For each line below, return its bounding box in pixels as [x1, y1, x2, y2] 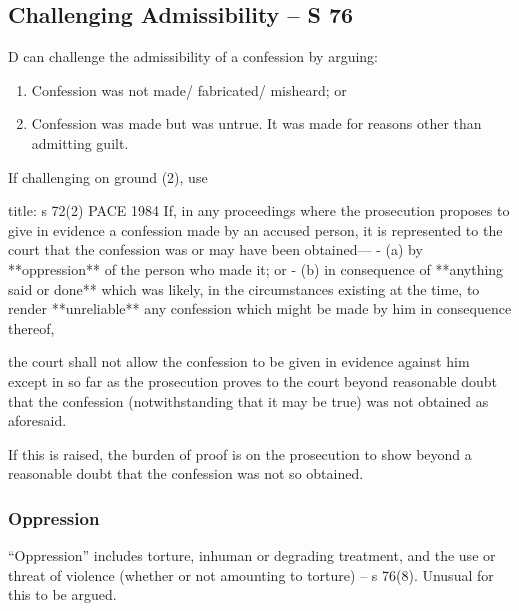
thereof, [8, 317, 55, 338]
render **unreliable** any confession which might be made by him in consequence [8, 298, 512, 319]
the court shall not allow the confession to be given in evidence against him [8, 351, 470, 372]
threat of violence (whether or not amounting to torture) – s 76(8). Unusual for [8, 564, 494, 585]
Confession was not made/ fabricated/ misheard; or [31, 79, 347, 100]
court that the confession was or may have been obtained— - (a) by [8, 239, 423, 260]
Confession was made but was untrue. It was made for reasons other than [31, 113, 482, 134]
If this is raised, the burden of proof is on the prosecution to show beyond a [8, 443, 472, 464]
